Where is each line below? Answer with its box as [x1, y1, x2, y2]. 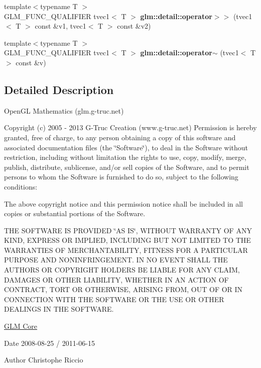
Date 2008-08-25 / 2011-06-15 [4, 337, 95, 348]
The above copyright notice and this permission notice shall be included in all [4, 198, 243, 209]
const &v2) [117, 21, 151, 31]
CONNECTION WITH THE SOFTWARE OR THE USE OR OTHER [4, 294, 224, 304]
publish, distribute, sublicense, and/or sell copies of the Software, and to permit [4, 161, 249, 172]
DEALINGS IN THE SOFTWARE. [4, 304, 114, 314]
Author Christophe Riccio [4, 354, 83, 365]
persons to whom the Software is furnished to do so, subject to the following [4, 171, 238, 182]
